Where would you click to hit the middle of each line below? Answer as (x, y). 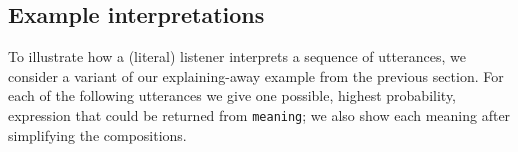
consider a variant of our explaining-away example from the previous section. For (256, 75)
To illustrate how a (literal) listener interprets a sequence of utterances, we (237, 56)
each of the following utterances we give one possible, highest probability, (232, 95)
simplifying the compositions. (97, 134)
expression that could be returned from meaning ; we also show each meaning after (259, 114)
